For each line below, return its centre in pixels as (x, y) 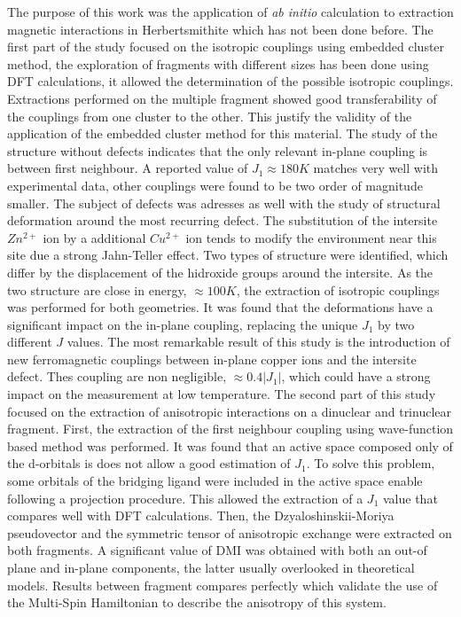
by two (396, 324)
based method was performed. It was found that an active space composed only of (230, 445)
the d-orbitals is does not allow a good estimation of (149, 463)
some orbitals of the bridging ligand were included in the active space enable (215, 481)
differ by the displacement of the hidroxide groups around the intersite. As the (220, 272)
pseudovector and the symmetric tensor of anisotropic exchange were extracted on (230, 532)
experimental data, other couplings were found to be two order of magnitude (215, 185)
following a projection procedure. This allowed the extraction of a (185, 498)
